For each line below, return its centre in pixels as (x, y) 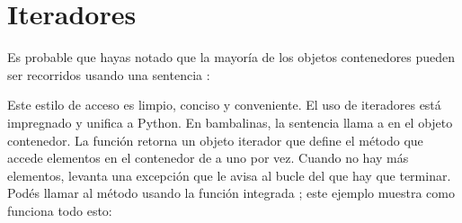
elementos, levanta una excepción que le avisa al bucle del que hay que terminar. (229, 175)
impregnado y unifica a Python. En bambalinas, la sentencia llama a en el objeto (230, 122)
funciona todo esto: (60, 210)
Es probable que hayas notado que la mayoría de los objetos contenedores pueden (231, 57)
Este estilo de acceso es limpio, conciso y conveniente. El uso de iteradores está (224, 105)
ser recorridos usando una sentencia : (109, 74)
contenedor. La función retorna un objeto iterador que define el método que (215, 140)
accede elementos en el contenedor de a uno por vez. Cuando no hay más (208, 158)
